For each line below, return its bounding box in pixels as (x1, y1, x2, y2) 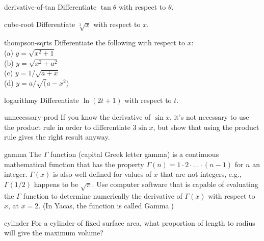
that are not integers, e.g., (160, 169, 242, 179)
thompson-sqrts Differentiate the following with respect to (4, 37, 185, 48)
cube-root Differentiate (4, 18, 75, 29)
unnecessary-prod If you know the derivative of (4, 112, 151, 122)
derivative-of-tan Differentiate (4, 2, 97, 12)
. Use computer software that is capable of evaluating (92, 178, 258, 189)
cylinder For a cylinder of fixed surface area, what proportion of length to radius (4, 217, 255, 228)
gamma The (4, 149, 42, 159)
